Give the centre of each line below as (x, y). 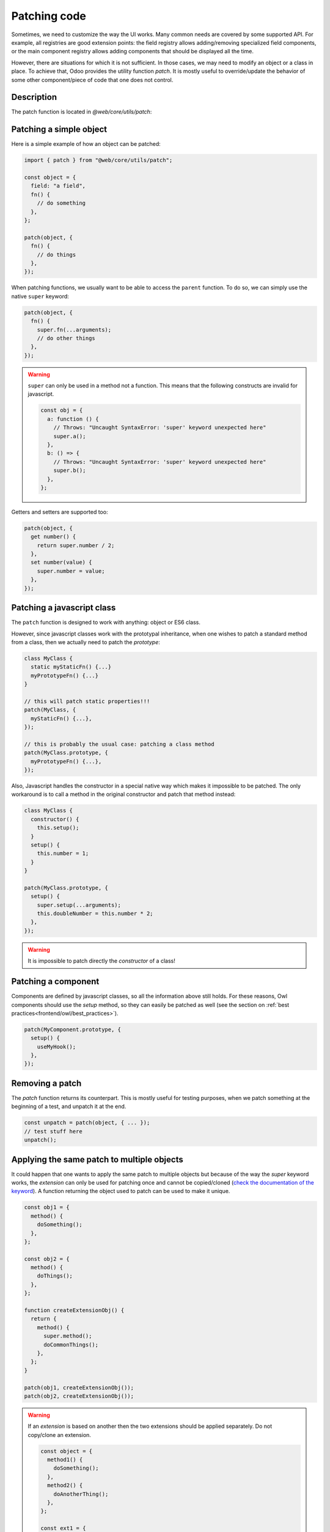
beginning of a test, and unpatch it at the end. (69, 1107)
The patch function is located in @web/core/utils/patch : (82, 112)
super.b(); (70, 471)
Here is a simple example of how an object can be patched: (86, 144)
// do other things (66, 338)
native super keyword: (40, 296)
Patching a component (55, 981)
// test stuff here (53, 1131)
